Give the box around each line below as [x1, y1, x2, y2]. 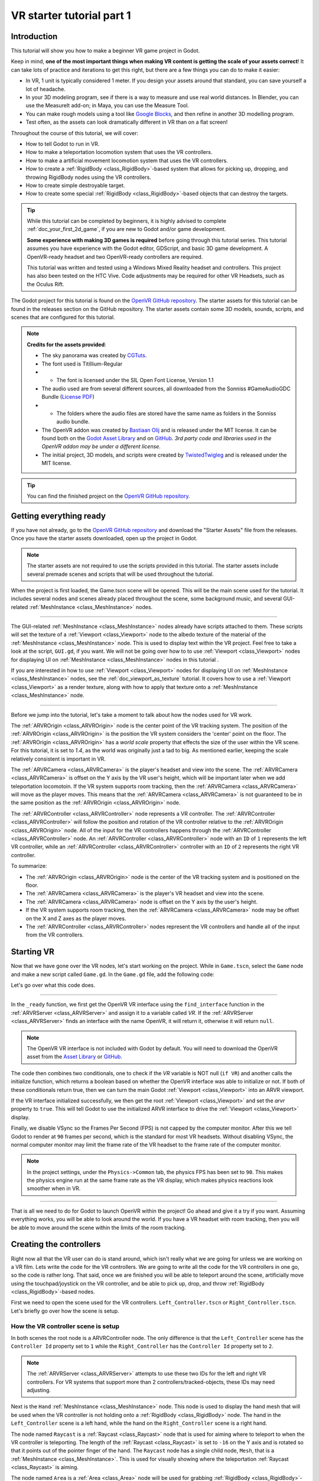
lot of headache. [25, 85, 66, 92]
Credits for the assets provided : [27, 341, 106, 348]
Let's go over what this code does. [11, 982, 96, 989]
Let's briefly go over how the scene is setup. [11, 1307, 119, 1315]
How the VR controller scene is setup [11, 1322, 119, 1330]
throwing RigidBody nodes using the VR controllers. [25, 174, 152, 181]
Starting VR [11, 947, 54, 957]
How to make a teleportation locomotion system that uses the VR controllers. [25, 149, 213, 156]
